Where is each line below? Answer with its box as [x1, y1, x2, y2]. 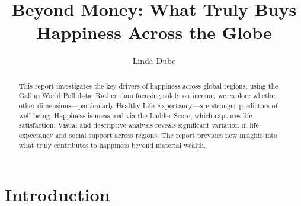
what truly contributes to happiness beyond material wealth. [18, 140, 206, 150]
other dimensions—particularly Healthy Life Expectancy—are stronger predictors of [18, 101, 278, 111]
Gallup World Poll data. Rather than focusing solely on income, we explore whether [18, 91, 278, 101]
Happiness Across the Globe [36, 20, 272, 44]
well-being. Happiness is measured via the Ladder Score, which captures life [18, 110, 252, 120]
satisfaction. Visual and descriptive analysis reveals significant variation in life [18, 120, 259, 130]
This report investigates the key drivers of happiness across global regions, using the [18, 81, 278, 91]
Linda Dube [132, 54, 176, 67]
